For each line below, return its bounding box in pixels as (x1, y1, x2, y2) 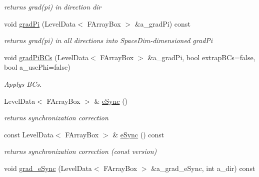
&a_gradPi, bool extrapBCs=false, (147, 52, 255, 62)
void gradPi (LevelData (4, 18, 76, 29)
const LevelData (4, 129, 53, 139)
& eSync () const (112, 129, 164, 139)
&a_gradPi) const (134, 18, 190, 29)
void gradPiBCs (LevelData (4, 52, 88, 62)
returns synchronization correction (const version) (4, 146, 157, 156)
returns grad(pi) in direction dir (4, 2, 101, 12)
